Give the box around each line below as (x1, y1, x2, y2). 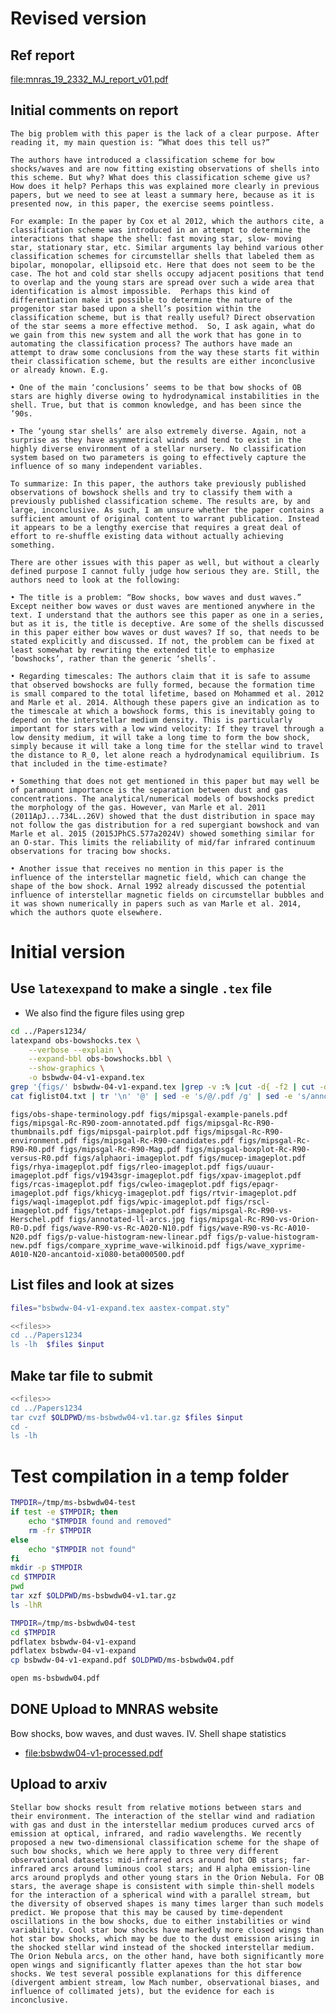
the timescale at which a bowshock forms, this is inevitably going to (10, 706, 315, 716)
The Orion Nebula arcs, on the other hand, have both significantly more (10, 1951, 325, 1961)
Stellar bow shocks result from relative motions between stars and (10, 1802, 302, 1812)
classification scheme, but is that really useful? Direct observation (10, 312, 315, 322)
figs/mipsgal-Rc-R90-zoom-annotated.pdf (10, 1118, 182, 1128)
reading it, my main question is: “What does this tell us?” (10, 137, 271, 147)
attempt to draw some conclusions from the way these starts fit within (10, 347, 320, 357)
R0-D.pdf (10, 1223, 47, 1233)
